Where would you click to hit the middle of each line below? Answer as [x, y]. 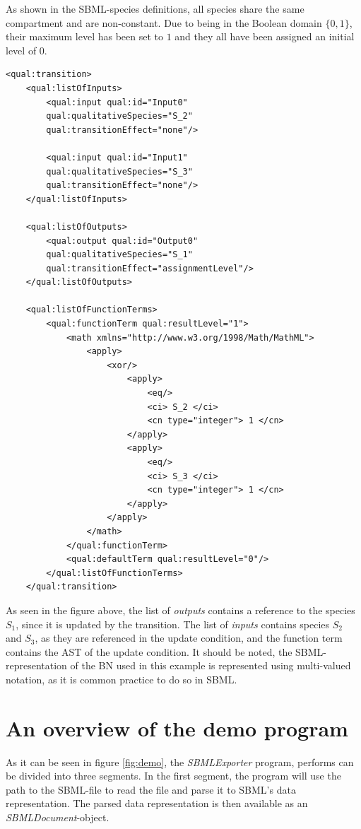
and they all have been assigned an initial [265, 36]
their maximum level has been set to [84, 36]
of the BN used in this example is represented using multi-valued [211, 665]
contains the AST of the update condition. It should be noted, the [149, 651]
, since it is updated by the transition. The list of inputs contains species [173, 624]
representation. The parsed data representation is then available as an [157, 803]
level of [21, 50]
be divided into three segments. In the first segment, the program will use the [173, 776]
